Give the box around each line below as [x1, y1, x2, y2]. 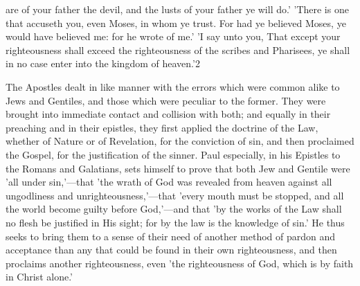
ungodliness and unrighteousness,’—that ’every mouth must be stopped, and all [6, 188, 344, 202]
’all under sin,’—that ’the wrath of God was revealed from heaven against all [6, 175, 332, 189]
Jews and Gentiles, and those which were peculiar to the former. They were [6, 93, 326, 107]
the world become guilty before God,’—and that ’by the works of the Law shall [6, 202, 342, 216]
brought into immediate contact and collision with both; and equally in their [6, 107, 331, 121]
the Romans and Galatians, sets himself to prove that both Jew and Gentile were [6, 161, 350, 175]
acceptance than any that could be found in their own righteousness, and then [6, 242, 337, 257]
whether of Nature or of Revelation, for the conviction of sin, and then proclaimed [6, 134, 354, 148]
